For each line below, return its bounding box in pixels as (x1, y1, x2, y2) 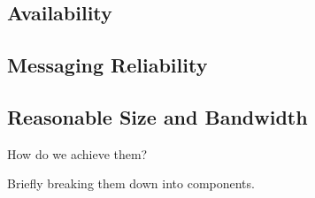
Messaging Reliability (7, 51, 208, 79)
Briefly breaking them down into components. (7, 174, 255, 193)
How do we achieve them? (7, 144, 148, 163)
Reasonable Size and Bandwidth (7, 103, 308, 130)
